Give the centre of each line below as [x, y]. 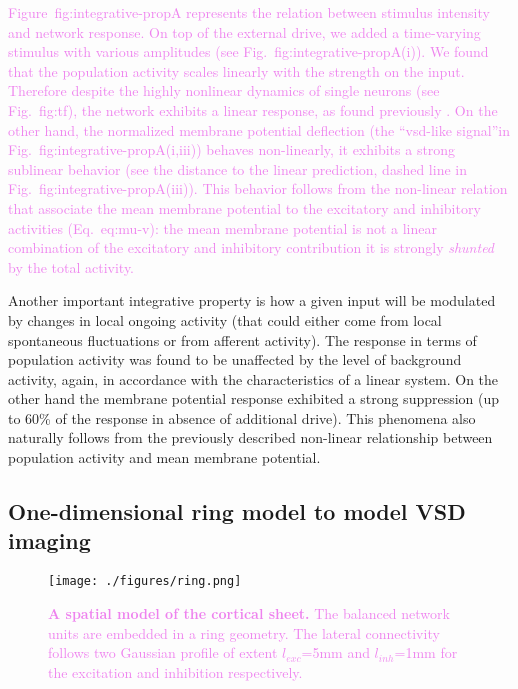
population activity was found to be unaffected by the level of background [235, 359]
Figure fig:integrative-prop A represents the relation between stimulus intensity [249, 12]
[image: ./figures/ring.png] [145, 581]
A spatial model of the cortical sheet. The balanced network [249, 612]
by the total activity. [71, 266]
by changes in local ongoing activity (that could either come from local [225, 319]
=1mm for [426, 652]
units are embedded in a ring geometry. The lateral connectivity [244, 632]
